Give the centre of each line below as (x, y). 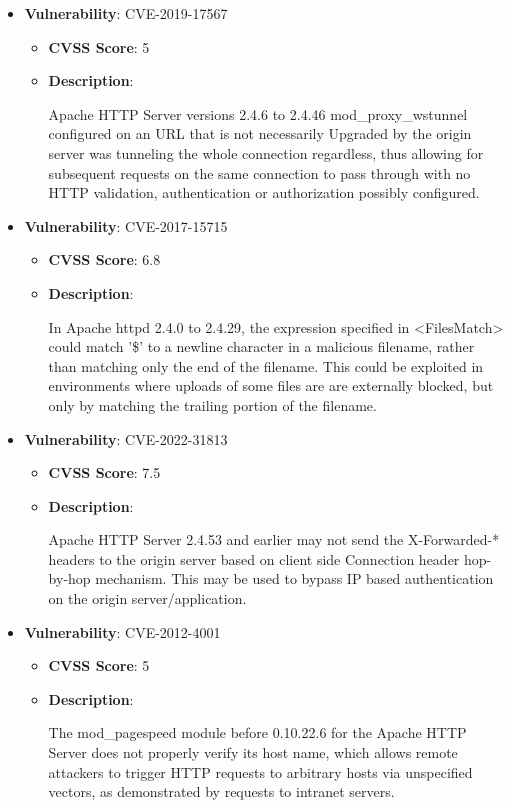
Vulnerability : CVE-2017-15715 (126, 225)
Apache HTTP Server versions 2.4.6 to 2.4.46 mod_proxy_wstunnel (258, 113)
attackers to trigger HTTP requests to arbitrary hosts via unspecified (260, 771)
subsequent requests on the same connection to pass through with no (259, 172)
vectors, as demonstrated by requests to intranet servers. (221, 791)
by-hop (69, 578)
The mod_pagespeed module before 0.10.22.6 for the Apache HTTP (257, 732)
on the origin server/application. (147, 598)
